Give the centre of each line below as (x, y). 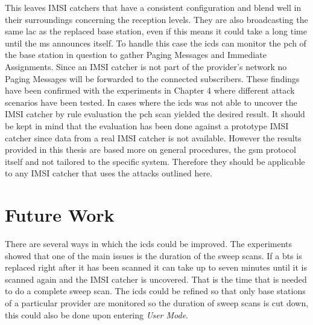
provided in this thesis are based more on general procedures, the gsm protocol (150, 150)
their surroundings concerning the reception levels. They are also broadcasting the (156, 19)
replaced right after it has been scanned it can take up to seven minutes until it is (156, 267)
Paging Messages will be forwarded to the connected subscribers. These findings (152, 78)
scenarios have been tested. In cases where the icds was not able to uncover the (151, 102)
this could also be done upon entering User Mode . (96, 314)
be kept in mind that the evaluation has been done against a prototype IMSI (147, 125)
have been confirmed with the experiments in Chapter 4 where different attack (150, 90)
